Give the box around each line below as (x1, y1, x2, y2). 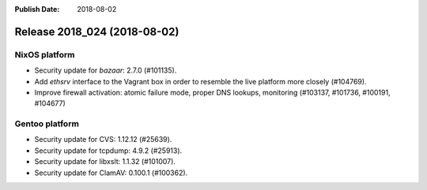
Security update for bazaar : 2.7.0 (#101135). (34, 65, 177, 75)
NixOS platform (14, 49, 75, 60)
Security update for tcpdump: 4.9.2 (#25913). (34, 146, 183, 155)
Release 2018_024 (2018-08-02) (14, 24, 179, 39)
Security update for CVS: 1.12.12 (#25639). (34, 135, 172, 144)
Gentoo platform (14, 118, 79, 129)
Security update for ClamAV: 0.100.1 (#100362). (34, 168, 188, 177)
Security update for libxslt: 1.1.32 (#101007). (34, 157, 176, 166)
